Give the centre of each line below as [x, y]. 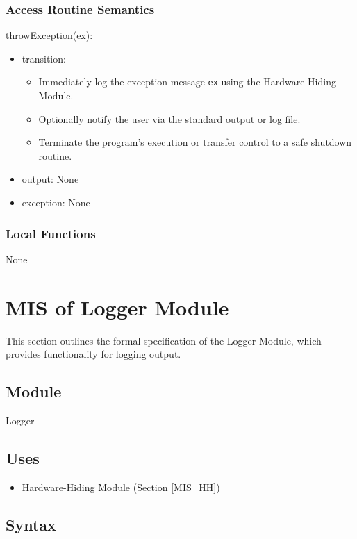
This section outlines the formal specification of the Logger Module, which [164, 340]
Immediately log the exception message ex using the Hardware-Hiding [187, 82]
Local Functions [51, 233]
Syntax [31, 524]
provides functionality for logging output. [93, 354]
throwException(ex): [49, 35]
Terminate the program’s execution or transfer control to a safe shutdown [195, 142]
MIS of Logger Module [117, 307]
